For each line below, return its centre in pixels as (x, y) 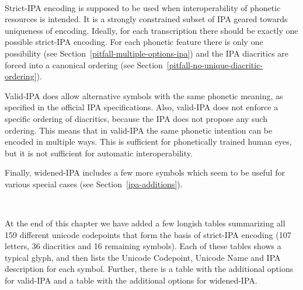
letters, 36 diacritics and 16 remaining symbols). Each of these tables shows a (143, 246)
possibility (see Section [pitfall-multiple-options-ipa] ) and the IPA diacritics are (147, 53)
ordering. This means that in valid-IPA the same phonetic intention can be (139, 130)
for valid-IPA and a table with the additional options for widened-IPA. (131, 280)
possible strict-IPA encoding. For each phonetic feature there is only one (134, 42)
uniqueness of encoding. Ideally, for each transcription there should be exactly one (151, 30)
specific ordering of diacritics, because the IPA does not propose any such (136, 118)
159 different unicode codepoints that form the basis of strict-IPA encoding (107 (148, 234)
